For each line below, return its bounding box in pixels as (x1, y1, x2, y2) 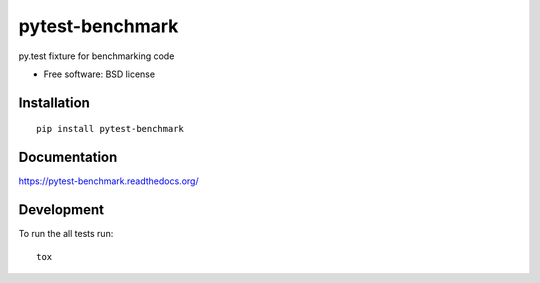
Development (18, 201, 105, 219)
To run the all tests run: (18, 228, 114, 240)
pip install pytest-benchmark (36, 123, 185, 135)
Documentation (18, 149, 118, 166)
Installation (18, 94, 90, 111)
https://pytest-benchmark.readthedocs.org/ (18, 175, 199, 187)
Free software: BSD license (43, 68, 155, 80)
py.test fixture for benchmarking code (18, 50, 175, 62)
